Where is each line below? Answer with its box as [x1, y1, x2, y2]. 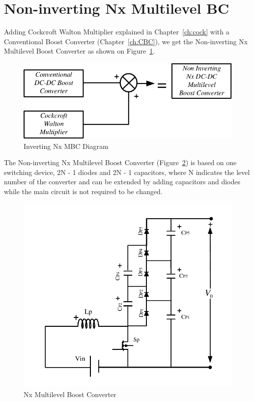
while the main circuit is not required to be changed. [4, 186, 163, 197]
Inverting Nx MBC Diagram [24, 141, 109, 151]
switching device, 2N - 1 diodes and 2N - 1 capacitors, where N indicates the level [4, 167, 250, 177]
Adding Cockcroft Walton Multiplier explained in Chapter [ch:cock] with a [4, 27, 229, 37]
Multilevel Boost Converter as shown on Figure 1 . [4, 46, 155, 56]
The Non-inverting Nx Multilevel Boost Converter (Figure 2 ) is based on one [4, 157, 237, 168]
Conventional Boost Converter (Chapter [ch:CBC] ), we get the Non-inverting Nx [4, 36, 248, 46]
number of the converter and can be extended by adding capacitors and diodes [4, 176, 240, 187]
